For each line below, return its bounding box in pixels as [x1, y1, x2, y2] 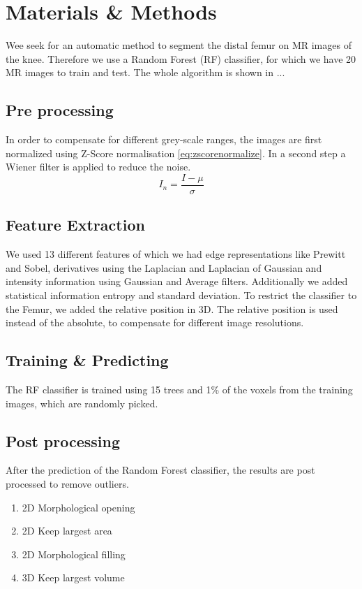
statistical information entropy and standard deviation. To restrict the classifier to [6, 287, 357, 302]
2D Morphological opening [22, 500, 135, 514]
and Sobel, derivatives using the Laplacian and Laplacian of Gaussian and [6, 260, 322, 275]
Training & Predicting [6, 349, 169, 371]
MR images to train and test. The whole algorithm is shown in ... [6, 65, 285, 80]
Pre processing [6, 99, 114, 121]
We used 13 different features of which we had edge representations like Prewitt [6, 247, 346, 261]
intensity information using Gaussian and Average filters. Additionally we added [6, 274, 348, 289]
